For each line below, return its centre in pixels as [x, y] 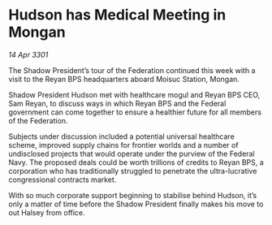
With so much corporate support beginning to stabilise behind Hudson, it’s [133, 195]
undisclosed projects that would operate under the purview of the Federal [132, 154]
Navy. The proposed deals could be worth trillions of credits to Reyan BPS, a [136, 162]
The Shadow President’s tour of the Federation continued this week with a [132, 70]
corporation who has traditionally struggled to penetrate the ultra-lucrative [133, 171]
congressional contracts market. [63, 180]
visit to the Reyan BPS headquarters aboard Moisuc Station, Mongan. [124, 79]
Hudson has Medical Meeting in [117, 15]
